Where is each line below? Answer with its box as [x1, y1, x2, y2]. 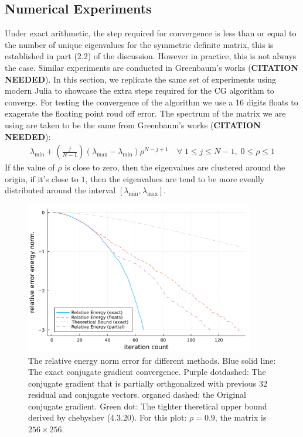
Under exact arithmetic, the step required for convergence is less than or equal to [5, 27, 297, 39]
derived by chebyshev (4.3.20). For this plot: [28, 411, 187, 424]
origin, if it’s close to [5, 172, 79, 185]
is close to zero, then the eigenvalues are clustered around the [64, 161, 285, 173]
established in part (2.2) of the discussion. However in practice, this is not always [5, 50, 297, 62]
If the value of [5, 161, 55, 173]
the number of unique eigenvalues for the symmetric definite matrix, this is [5, 38, 274, 50]
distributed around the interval [5, 184, 116, 196]
